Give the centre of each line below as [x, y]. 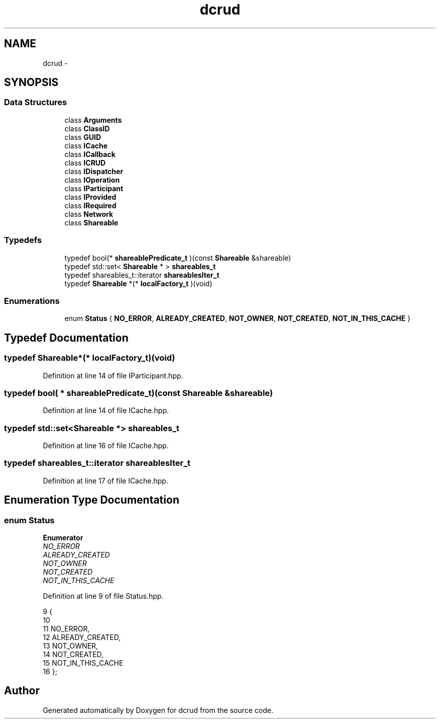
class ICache [86, 145]
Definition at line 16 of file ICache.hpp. [106, 446]
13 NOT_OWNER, [71, 646]
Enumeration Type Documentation [92, 500]
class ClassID [87, 128]
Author [22, 691]
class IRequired [90, 205]
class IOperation [92, 180]
